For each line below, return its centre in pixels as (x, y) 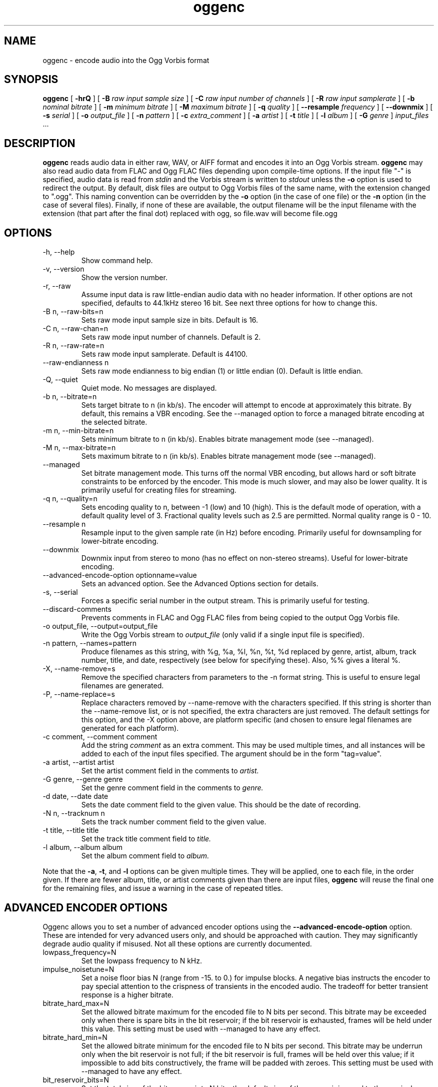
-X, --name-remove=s (79, 669)
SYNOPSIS (31, 80)
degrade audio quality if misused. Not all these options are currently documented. (177, 943)
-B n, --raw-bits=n (73, 312)
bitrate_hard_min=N (75, 1037)
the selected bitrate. (114, 422)
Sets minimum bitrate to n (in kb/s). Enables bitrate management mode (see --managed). (227, 439)
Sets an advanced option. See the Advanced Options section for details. (200, 584)
